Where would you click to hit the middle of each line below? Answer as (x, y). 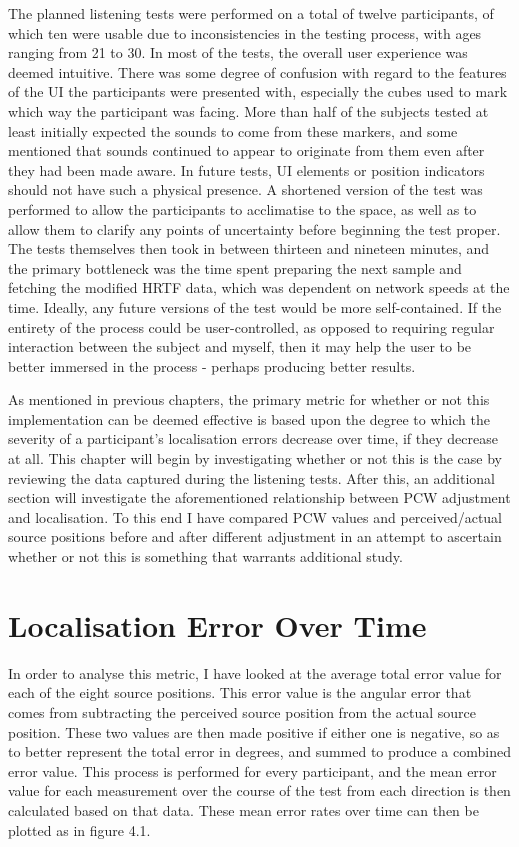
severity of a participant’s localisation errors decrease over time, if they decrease (253, 438)
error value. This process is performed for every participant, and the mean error (252, 770)
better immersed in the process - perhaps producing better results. (212, 365)
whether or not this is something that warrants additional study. (205, 556)
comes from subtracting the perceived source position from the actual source (242, 711)
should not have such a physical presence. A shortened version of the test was (245, 189)
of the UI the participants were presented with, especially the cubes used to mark (258, 91)
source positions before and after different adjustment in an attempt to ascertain (255, 536)
